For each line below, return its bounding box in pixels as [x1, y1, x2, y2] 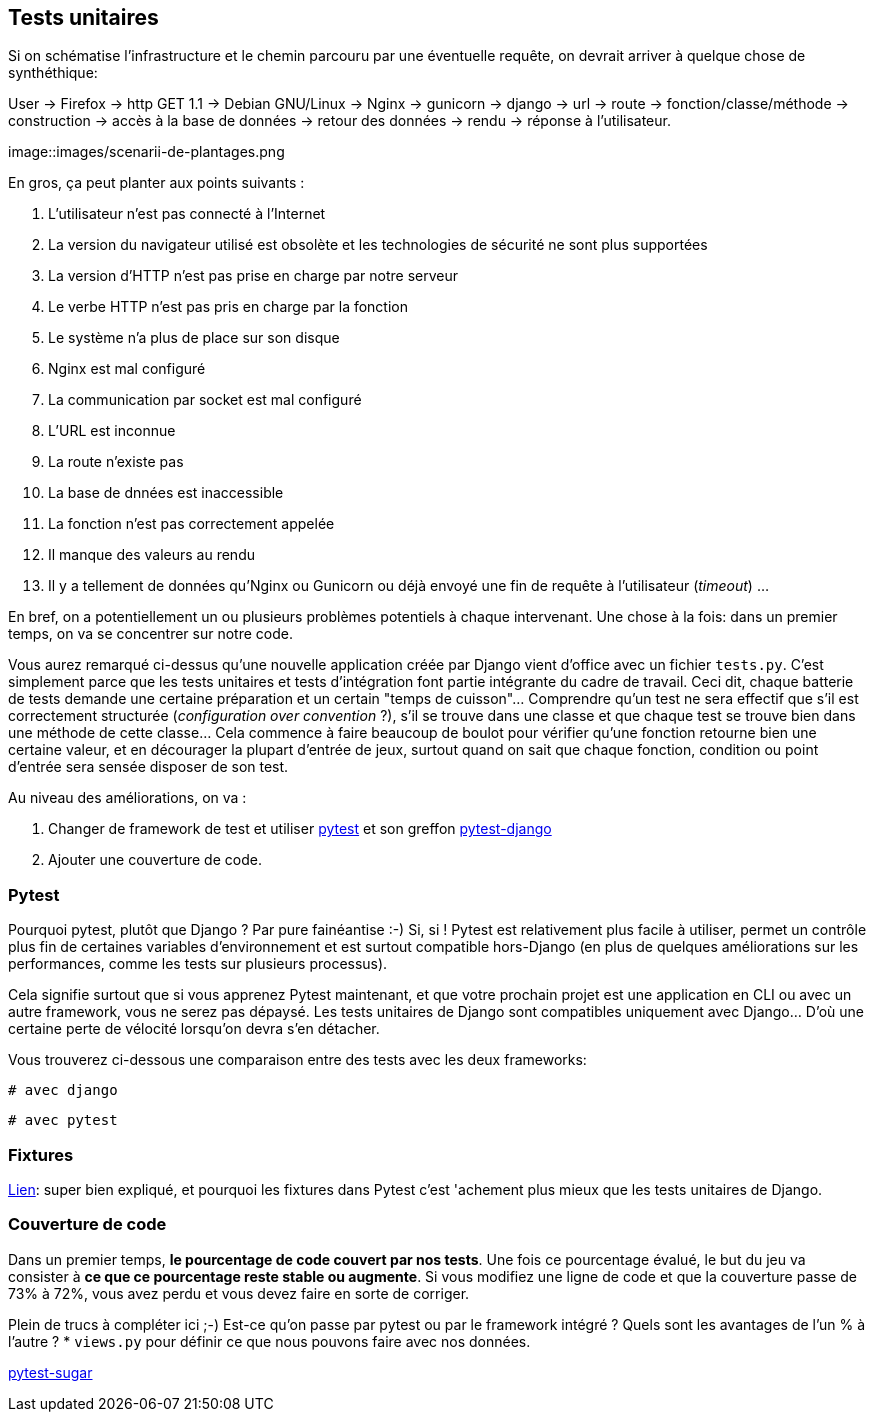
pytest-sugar [8, 1363, 93, 1381]
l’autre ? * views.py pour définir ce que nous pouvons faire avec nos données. [8, 1332, 531, 1350]
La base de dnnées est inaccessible [48, 484, 284, 502]
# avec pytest [8, 1112, 118, 1129]
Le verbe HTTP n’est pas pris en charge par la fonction [48, 298, 409, 316]
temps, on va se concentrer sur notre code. [8, 625, 293, 643]
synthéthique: [8, 64, 98, 82]
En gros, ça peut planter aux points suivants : [8, 174, 305, 192]
